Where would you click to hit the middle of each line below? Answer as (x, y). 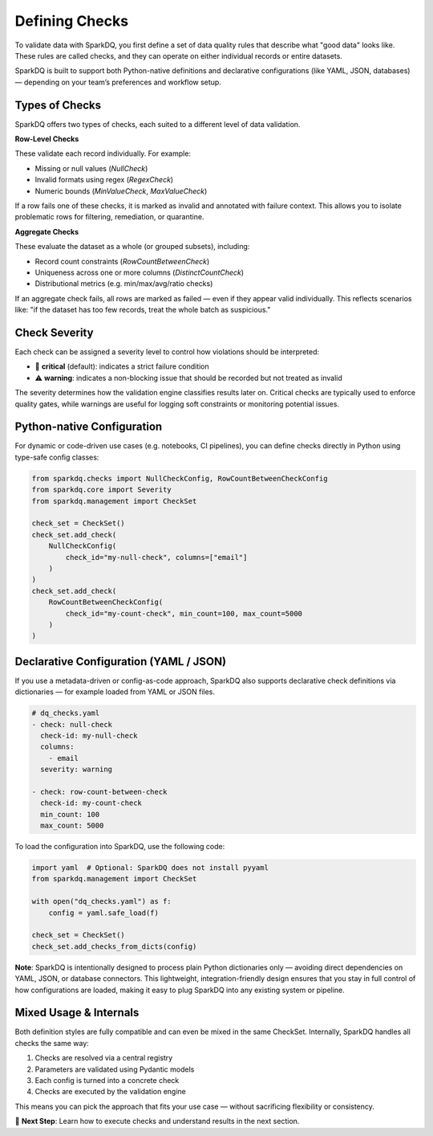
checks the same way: (52, 1043)
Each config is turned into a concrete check (107, 1081)
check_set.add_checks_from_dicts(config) (114, 946)
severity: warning (76, 770)
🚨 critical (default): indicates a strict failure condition (122, 366)
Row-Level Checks (47, 139)
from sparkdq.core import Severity (101, 490)
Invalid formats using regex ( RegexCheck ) (104, 180)
